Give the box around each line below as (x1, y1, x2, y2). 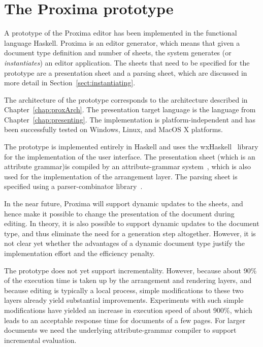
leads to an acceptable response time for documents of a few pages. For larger (4, 314, 246, 325)
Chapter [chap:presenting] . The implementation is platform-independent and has (4, 114, 256, 124)
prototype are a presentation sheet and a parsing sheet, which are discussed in (4, 67, 247, 78)
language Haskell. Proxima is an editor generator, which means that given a (4, 37, 240, 48)
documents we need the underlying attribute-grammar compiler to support (4, 325, 237, 335)
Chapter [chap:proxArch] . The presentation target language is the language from (4, 104, 256, 115)
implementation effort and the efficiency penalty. (4, 248, 155, 258)
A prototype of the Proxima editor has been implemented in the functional (4, 27, 237, 38)
